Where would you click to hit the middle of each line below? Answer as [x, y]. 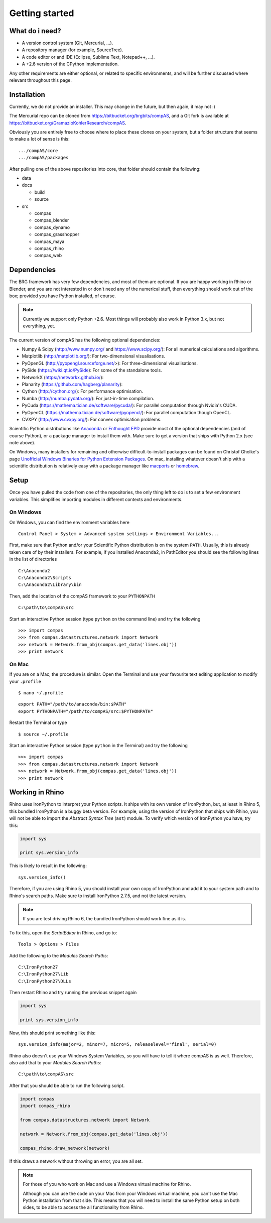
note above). [22, 443]
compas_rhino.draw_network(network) [65, 1148]
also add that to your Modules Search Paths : [55, 1063]
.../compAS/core [38, 150]
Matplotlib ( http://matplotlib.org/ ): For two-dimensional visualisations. [94, 356]
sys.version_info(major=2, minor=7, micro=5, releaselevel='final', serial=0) [117, 1045]
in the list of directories [33, 559]
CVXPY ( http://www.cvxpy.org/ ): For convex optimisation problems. [92, 419]
